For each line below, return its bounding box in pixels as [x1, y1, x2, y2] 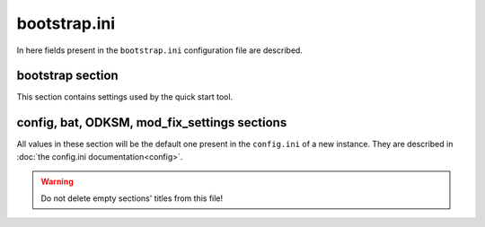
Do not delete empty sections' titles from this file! [40, 193, 224, 204]
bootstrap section [16, 68, 119, 83]
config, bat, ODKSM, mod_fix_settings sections [16, 115, 287, 130]
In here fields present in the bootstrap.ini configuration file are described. [16, 45, 303, 56]
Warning [40, 176, 74, 188]
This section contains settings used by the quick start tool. [16, 92, 234, 102]
